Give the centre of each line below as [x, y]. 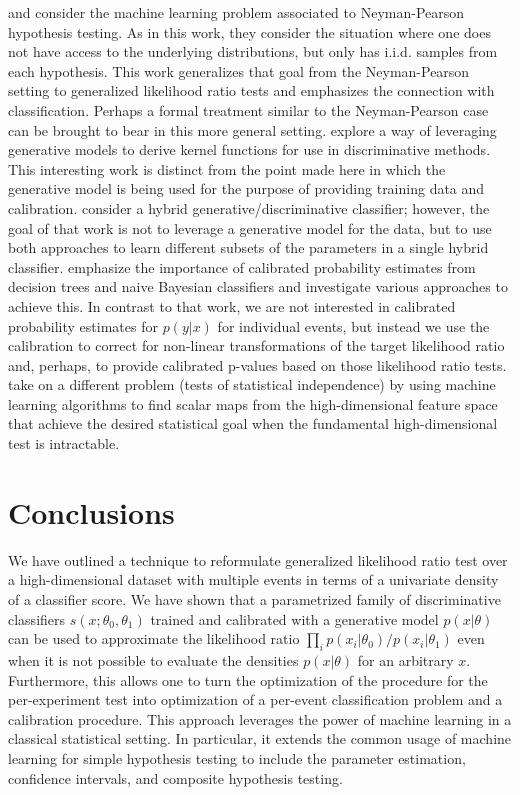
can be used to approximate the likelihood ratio [154, 638]
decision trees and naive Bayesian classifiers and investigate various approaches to [258, 286]
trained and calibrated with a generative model [294, 618]
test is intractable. [64, 443]
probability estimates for [83, 325]
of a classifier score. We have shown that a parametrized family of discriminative [254, 598]
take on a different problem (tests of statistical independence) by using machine [252, 384]
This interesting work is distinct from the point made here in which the [227, 168]
